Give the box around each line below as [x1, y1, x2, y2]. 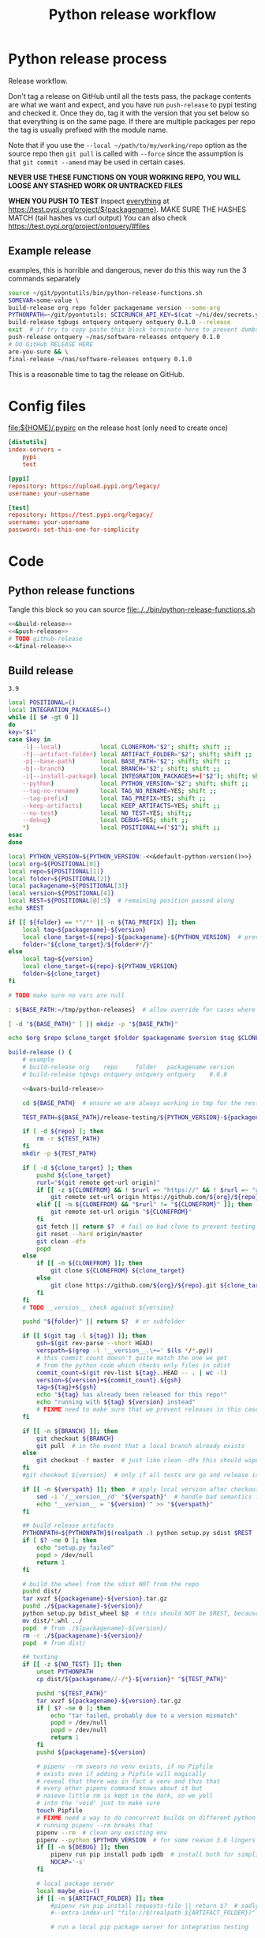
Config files [8, 397, 87, 415]
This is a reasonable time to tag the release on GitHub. [8, 369, 185, 379]
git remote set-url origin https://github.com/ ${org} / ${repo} [50, 1193, 259, 1201]
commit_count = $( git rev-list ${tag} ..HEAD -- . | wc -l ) [36, 1369, 227, 1377]
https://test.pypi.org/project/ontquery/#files [8, 221, 150, 231]
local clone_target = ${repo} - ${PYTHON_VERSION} [22, 963, 178, 971]
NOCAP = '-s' [50, 1858, 87, 1866]
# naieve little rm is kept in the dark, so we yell [36, 1792, 214, 1800]
